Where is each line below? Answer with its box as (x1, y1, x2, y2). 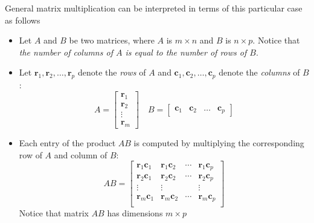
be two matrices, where (69, 34, 155, 47)
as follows (5, 13, 40, 26)
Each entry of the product (19, 137, 116, 149)
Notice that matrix (19, 207, 89, 219)
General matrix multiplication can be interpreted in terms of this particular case (5, 2, 303, 14)
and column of (54, 148, 107, 161)
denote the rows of (77, 66, 146, 79)
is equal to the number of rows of (125, 45, 247, 58)
